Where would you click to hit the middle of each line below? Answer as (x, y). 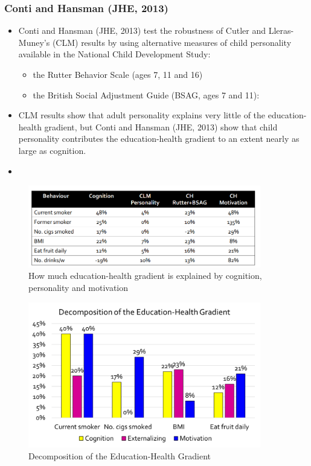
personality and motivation (79, 287)
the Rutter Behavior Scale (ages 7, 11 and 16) (118, 74)
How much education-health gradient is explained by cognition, (145, 276)
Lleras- (281, 30)
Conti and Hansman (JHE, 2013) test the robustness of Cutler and (142, 30)
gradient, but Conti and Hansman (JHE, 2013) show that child (161, 126)
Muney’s (34, 42)
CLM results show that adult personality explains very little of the (142, 115)
